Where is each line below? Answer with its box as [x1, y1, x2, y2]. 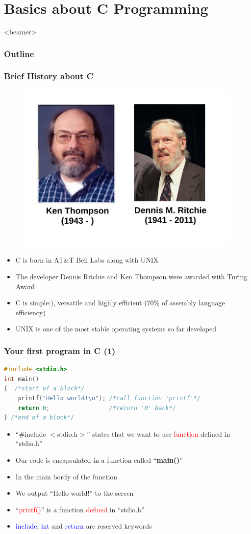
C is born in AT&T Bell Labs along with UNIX [15, 255, 159, 265]
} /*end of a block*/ [4, 414, 75, 421]
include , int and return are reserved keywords [15, 521, 152, 531]
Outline [4, 47, 34, 59]
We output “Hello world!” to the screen [15, 488, 134, 498]
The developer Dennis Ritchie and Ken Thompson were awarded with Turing [15, 271, 248, 281]
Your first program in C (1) [4, 344, 116, 356]
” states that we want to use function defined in [86, 428, 230, 439]
